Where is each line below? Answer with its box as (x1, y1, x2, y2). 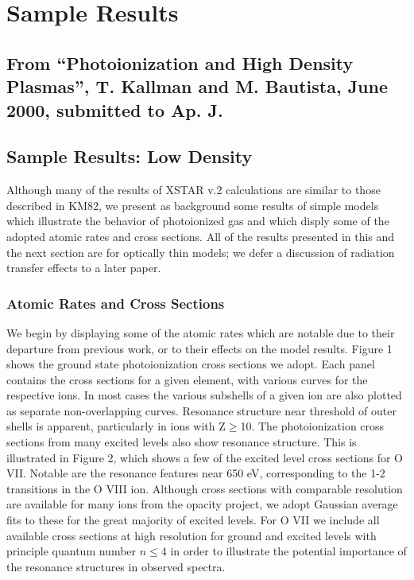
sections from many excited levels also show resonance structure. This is (6, 434, 357, 450)
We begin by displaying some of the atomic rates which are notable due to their (6, 324, 395, 341)
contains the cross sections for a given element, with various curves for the (6, 371, 368, 387)
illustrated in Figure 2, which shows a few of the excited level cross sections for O (6, 449, 403, 465)
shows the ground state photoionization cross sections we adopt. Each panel (6, 356, 375, 372)
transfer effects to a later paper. (6, 259, 161, 276)
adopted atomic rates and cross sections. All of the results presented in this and (6, 228, 395, 244)
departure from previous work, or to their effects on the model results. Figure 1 (6, 340, 393, 356)
